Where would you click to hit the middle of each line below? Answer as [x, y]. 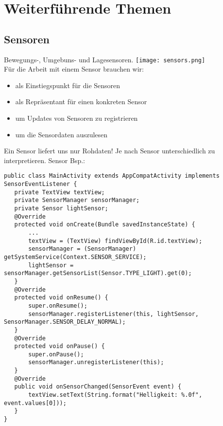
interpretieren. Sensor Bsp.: [44, 160]
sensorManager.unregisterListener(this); [96, 362]
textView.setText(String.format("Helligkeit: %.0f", [115, 395]
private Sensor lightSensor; [61, 209]
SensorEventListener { [41, 184]
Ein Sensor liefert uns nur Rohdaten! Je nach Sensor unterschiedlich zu [110, 151]
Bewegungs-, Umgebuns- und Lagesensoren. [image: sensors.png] [105, 59]
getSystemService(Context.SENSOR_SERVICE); [75, 257]
